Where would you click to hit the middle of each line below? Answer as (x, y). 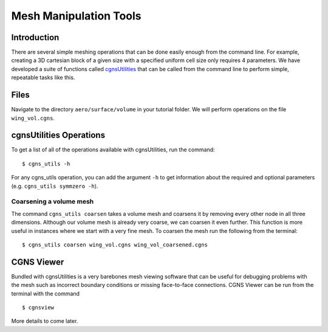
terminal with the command (46, 293)
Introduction (35, 37)
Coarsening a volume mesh (53, 202)
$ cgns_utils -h (46, 164)
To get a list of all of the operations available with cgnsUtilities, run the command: (113, 150)
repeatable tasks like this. (43, 78)
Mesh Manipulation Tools (76, 16)
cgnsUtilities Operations (58, 135)
